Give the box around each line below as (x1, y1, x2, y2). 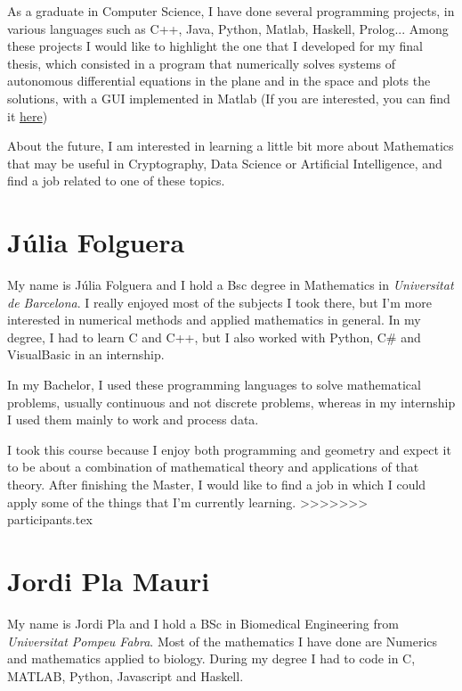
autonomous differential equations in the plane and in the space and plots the (7, 71, 431, 90)
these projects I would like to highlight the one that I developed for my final (7, 37, 423, 55)
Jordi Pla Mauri (7, 562, 210, 598)
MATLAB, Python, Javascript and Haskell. (7, 666, 244, 685)
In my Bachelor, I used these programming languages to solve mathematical (7, 375, 421, 394)
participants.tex (7, 510, 93, 529)
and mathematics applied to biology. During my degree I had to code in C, (7, 649, 416, 668)
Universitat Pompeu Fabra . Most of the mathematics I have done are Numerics (7, 631, 438, 650)
